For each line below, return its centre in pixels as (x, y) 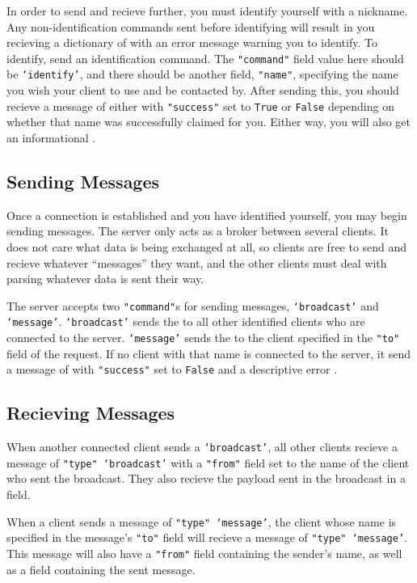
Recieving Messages (91, 413)
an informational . (51, 137)
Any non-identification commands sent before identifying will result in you (191, 26)
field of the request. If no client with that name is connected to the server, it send (209, 353)
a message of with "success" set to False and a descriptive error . (172, 369)
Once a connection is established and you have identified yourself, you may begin (207, 215)
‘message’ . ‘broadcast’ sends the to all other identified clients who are (186, 321)
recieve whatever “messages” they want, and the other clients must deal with (197, 262)
